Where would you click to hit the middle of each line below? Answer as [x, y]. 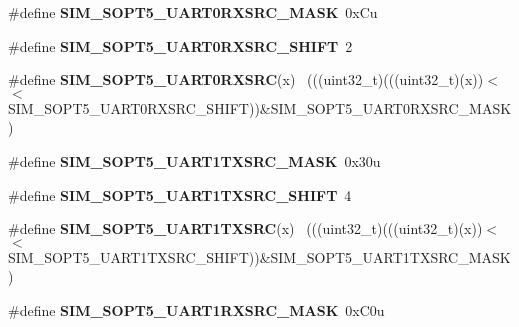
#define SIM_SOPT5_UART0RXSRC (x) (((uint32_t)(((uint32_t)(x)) [246, 79]
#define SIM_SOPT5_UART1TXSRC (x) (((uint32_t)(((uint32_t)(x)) [245, 228]
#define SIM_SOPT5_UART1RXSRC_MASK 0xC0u [196, 309]
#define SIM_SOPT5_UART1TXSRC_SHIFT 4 [180, 194]
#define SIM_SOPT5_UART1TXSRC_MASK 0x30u [194, 160]
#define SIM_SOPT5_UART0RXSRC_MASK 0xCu [193, 12]
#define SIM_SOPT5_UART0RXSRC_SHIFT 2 [180, 45]
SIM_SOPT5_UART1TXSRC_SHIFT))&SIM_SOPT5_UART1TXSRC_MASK [259, 256]
